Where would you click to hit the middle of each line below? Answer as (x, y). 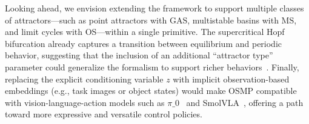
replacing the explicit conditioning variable (84, 79)
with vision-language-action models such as (85, 102)
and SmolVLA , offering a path (245, 102)
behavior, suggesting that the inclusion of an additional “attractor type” (139, 55)
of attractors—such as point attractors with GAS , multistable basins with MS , (151, 20)
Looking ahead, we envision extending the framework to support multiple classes (154, 8)
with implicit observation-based (231, 79)
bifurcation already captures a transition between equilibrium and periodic (144, 43)
